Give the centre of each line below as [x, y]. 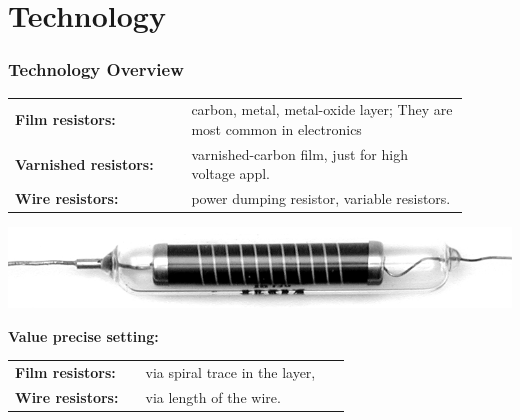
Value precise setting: [83, 335]
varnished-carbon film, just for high [299, 153]
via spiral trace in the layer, [230, 372]
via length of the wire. [213, 396]
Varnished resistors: [84, 163]
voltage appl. [230, 173]
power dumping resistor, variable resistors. [321, 198]
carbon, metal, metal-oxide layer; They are [322, 109]
